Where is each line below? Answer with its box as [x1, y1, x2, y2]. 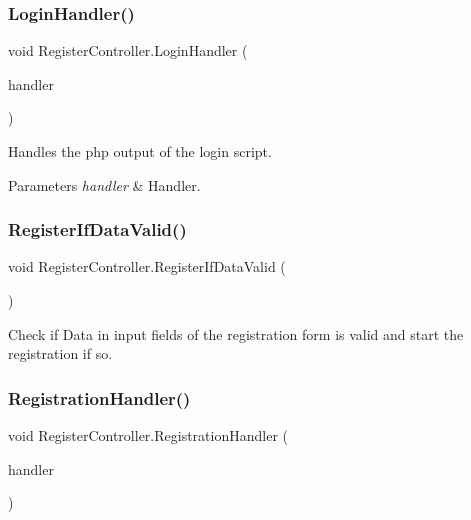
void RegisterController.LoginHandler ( [8, 40, 248, 61]
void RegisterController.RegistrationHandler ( [8, 425, 288, 445]
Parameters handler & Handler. [8, 174, 201, 195]
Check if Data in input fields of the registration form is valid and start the [8, 323, 464, 344]
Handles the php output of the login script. [8, 141, 272, 161]
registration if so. [8, 343, 113, 364]
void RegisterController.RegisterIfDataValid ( [8, 256, 286, 277]
